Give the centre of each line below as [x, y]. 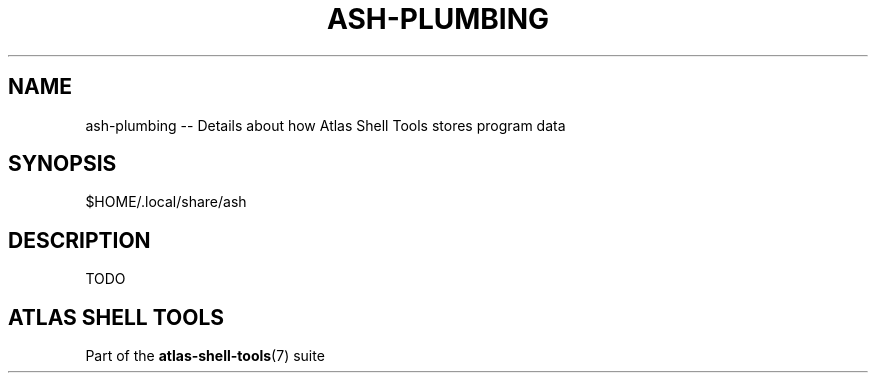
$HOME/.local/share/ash [166, 202]
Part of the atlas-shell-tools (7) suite [205, 356]
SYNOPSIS [62, 164]
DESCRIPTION [79, 240]
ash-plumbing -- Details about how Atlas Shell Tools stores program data [325, 125]
